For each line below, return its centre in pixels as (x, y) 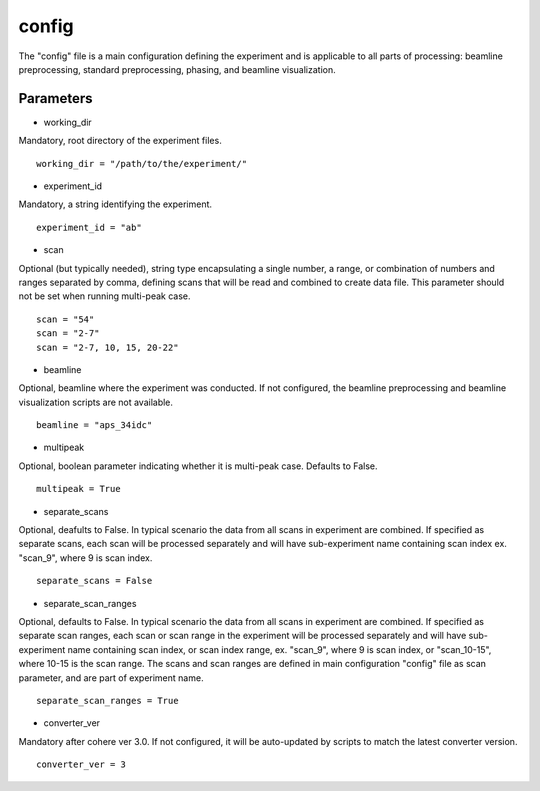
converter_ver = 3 (81, 764)
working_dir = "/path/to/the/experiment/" (142, 163)
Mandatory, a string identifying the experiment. (115, 204)
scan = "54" (65, 319)
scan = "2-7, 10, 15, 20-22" (107, 347)
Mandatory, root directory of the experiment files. (120, 141)
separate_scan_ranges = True (107, 700)
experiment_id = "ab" (89, 227)
